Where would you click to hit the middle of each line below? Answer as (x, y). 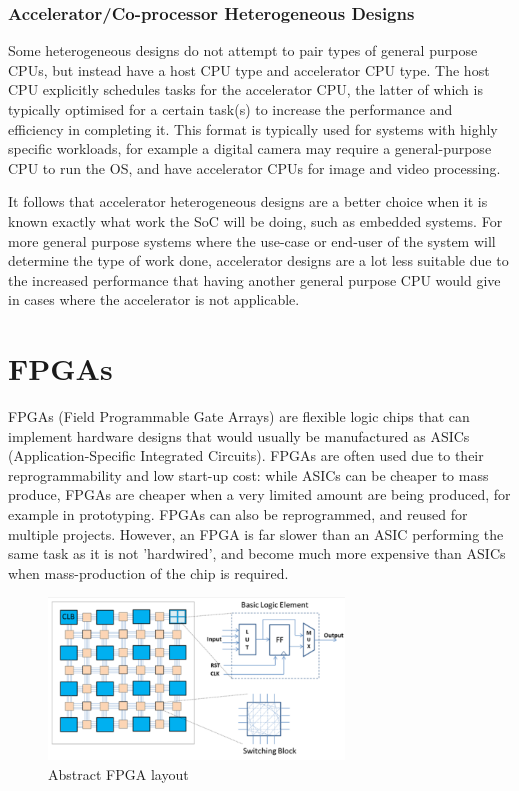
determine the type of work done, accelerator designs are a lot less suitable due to (258, 260)
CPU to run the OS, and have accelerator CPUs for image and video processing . (254, 167)
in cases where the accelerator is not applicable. (154, 299)
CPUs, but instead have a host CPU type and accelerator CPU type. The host (249, 69)
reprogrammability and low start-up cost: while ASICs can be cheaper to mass (248, 474)
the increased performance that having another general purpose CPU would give (254, 279)
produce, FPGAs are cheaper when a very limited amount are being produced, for (259, 494)
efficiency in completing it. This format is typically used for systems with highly (253, 128)
